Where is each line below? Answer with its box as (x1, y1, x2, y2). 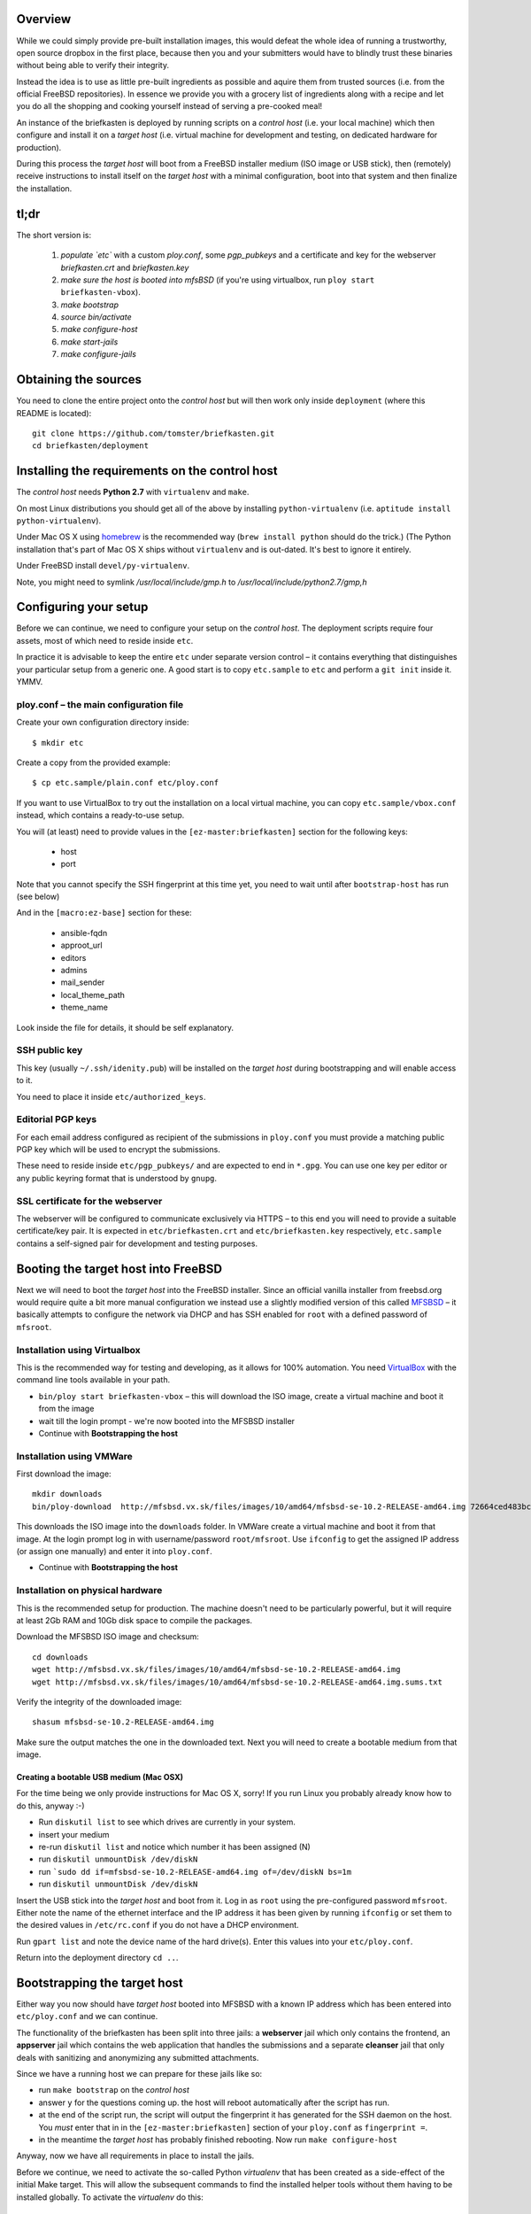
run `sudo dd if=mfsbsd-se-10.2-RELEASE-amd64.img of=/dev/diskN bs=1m (38, 1866, 352, 1877)
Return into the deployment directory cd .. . (16, 1953, 179, 1963)
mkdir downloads (32, 1489, 103, 1499)
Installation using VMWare (16, 1450, 133, 1462)
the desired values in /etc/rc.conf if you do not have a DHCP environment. (16, 1920, 300, 1931)
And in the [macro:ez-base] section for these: (16, 908, 192, 918)
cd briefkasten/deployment (32, 441, 150, 451)
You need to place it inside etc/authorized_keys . (16, 1091, 207, 1102)
